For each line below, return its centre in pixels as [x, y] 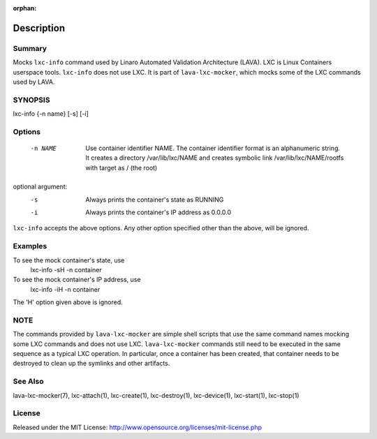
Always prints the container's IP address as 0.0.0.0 [158, 212]
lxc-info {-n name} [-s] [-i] [51, 114]
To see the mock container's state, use [69, 260]
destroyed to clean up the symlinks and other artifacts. [91, 364]
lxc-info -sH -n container [66, 269]
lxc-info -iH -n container [65, 289]
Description [39, 28]
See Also [28, 382]
